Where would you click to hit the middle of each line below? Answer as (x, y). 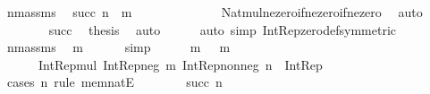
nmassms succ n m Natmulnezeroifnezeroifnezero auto (215, 12)
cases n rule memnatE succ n (114, 82)
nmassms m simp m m (118, 47)
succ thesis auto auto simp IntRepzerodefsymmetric (223, 29)
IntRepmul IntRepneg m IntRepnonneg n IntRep (180, 64)
